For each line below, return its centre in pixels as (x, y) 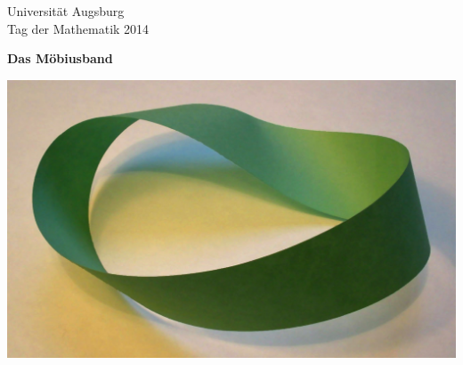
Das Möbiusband (60, 58)
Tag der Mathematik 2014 (78, 28)
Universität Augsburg (66, 11)
